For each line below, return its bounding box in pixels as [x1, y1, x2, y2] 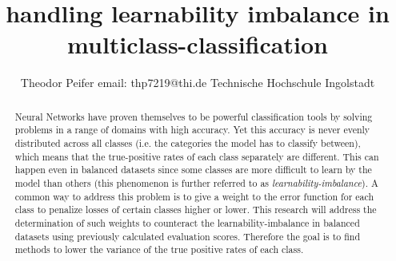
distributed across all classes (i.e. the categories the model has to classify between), [14, 136, 361, 150]
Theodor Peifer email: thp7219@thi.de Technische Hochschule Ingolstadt [20, 74, 375, 91]
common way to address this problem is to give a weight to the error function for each [14, 189, 374, 203]
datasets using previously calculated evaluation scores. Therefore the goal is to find [14, 229, 361, 243]
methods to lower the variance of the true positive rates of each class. [14, 243, 304, 256]
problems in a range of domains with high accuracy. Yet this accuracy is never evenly [14, 123, 370, 136]
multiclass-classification [67, 28, 328, 61]
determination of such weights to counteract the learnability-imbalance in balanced [14, 216, 360, 229]
